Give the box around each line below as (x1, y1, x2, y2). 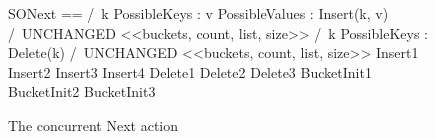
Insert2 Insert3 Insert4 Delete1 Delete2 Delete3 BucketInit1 (8, 61, 372, 82)
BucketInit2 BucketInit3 (8, 81, 156, 102)
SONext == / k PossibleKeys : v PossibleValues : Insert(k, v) (8, 3, 389, 23)
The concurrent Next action (8, 114, 179, 135)
